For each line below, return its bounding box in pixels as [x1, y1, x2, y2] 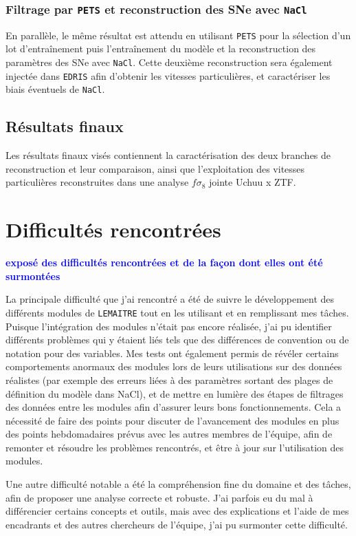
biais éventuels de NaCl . [5, 82, 105, 96]
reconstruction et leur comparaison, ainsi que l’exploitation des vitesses [5, 161, 305, 175]
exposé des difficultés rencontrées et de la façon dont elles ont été [5, 255, 323, 270]
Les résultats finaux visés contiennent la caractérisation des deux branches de [5, 148, 331, 162]
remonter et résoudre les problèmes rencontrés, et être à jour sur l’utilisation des [5, 440, 344, 454]
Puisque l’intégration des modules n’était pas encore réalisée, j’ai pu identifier [5, 319, 332, 333]
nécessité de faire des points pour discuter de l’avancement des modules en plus [5, 413, 340, 427]
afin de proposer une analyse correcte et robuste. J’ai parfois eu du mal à [5, 490, 313, 504]
